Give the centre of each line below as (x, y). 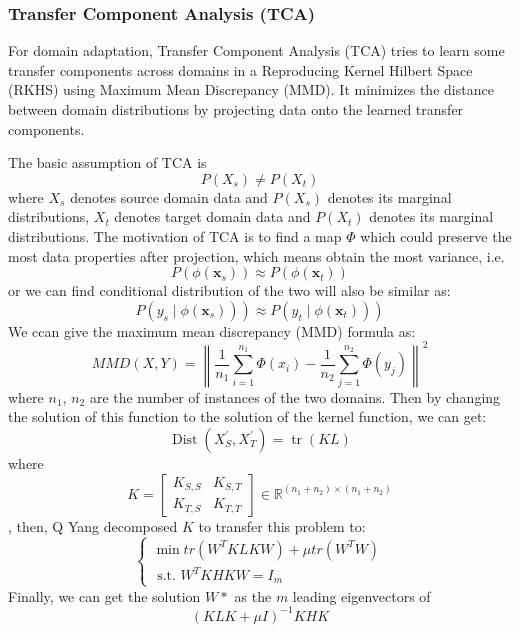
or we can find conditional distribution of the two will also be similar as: (229, 290)
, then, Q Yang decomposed (93, 525)
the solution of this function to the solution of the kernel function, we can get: (247, 416)
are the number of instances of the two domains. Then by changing (295, 396)
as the (253, 595)
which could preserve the (436, 235)
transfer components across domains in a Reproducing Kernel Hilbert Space (240, 69)
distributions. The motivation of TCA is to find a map (175, 235)
